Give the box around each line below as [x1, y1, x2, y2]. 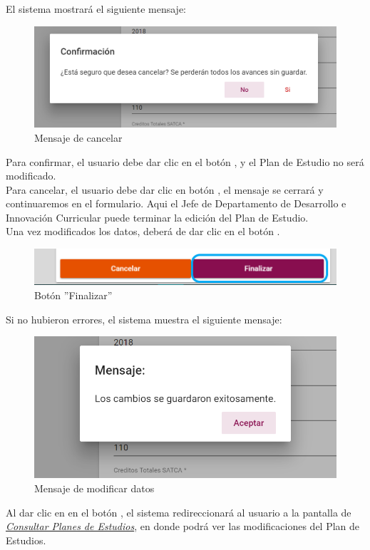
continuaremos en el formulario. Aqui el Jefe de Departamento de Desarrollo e [6, 196, 346, 211]
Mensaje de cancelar [34, 130, 123, 145]
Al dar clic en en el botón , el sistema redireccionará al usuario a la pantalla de [6, 504, 351, 519]
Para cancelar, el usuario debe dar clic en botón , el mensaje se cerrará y [6, 182, 324, 197]
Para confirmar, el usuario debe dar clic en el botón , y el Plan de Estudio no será [6, 154, 364, 169]
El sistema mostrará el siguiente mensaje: [6, 1, 187, 16]
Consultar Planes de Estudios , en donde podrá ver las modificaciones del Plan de [6, 519, 360, 534]
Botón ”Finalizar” [34, 287, 113, 302]
